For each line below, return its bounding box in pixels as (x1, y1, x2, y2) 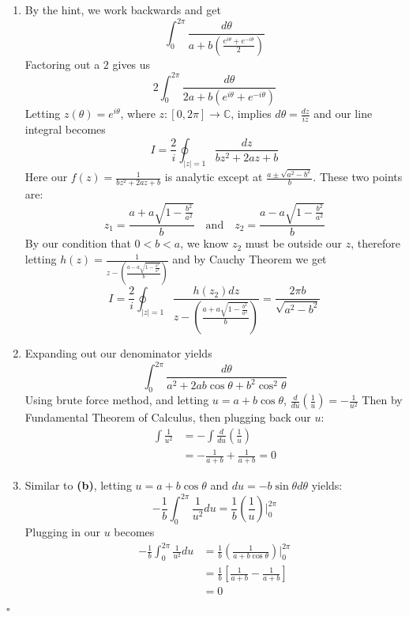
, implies (231, 105, 272, 122)
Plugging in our (24, 524, 100, 540)
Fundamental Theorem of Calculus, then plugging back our (24, 409, 311, 426)
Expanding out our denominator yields (24, 345, 212, 361)
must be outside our (245, 235, 343, 252)
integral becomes (24, 121, 106, 138)
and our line (313, 105, 373, 122)
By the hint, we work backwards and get (24, 2, 221, 17)
